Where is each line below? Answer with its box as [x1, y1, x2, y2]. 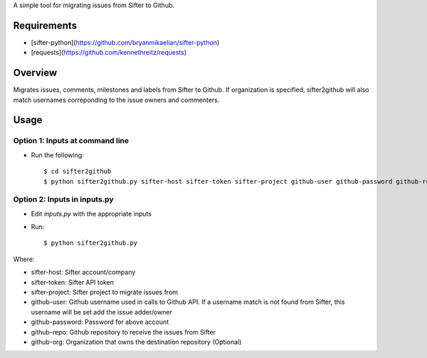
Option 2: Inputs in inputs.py [13, 194, 114, 204]
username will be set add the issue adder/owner [31, 307, 172, 316]
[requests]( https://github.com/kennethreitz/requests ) [31, 48, 187, 57]
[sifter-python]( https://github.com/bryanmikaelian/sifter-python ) [31, 38, 220, 46]
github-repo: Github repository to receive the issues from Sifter [31, 327, 216, 336]
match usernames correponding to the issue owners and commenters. [13, 95, 220, 104]
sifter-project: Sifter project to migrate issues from [31, 288, 178, 297]
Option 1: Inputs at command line [13, 136, 130, 146]
